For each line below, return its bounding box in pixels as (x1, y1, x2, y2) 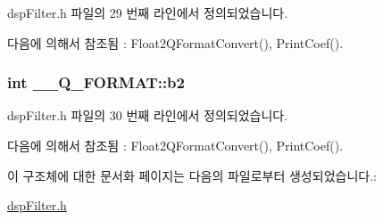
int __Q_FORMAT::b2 (7, 71, 185, 94)
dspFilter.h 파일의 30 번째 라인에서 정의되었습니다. (7, 106, 288, 125)
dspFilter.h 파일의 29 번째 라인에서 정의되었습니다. (7, 4, 288, 21)
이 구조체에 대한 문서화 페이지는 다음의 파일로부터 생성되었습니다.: (7, 166, 377, 184)
